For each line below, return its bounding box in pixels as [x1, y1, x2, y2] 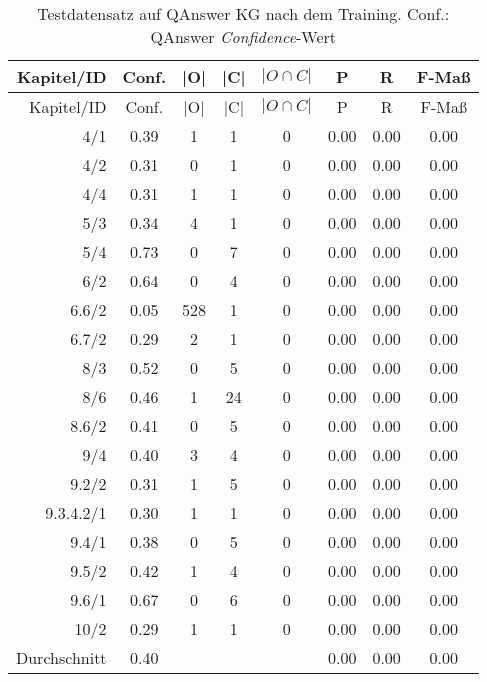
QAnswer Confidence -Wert [150, 25, 337, 48]
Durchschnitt [16, 646, 107, 669]
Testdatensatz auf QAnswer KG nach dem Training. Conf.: [37, 2, 450, 25]
